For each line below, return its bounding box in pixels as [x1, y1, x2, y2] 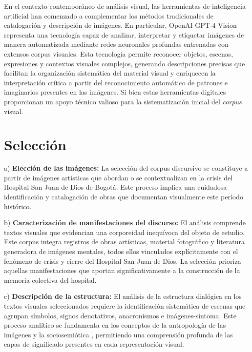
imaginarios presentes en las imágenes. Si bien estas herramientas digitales [4, 87, 226, 97]
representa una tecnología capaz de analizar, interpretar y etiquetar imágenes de [4, 29, 244, 39]
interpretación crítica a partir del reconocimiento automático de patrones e [4, 77, 228, 87]
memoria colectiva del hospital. [4, 274, 97, 285]
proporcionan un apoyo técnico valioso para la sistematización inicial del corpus [4, 96, 242, 106]
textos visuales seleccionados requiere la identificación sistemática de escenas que [4, 300, 246, 311]
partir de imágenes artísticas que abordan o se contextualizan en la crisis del [4, 172, 233, 182]
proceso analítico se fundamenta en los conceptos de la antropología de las [4, 320, 226, 330]
